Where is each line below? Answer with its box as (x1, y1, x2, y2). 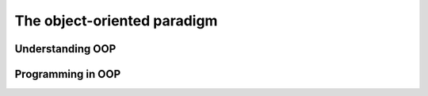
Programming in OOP (14, 67, 121, 81)
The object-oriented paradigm (14, 12, 218, 29)
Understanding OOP (14, 42, 117, 56)
